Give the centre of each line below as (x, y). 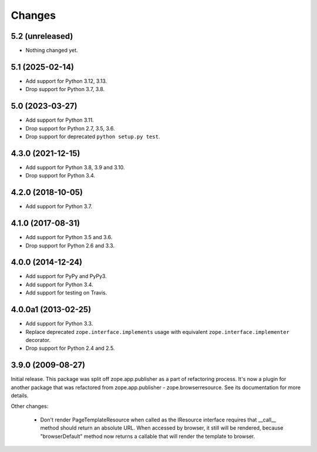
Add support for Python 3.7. (59, 206)
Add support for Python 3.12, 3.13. (66, 81)
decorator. (38, 340)
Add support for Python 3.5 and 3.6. (69, 237)
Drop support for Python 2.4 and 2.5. (70, 348)
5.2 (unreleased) (42, 36)
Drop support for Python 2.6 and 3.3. (70, 245)
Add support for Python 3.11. (60, 120)
